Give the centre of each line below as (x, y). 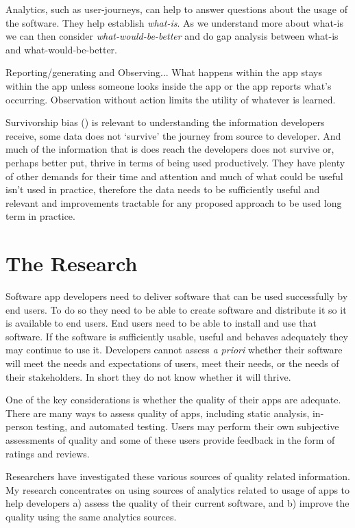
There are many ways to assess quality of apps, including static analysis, (158, 413)
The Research (72, 263)
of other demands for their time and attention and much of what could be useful (174, 176)
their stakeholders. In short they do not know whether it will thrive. (148, 376)
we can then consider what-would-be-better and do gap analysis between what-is (172, 36)
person (20, 426)
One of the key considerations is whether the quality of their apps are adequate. (173, 400)
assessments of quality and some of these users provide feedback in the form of (170, 439)
